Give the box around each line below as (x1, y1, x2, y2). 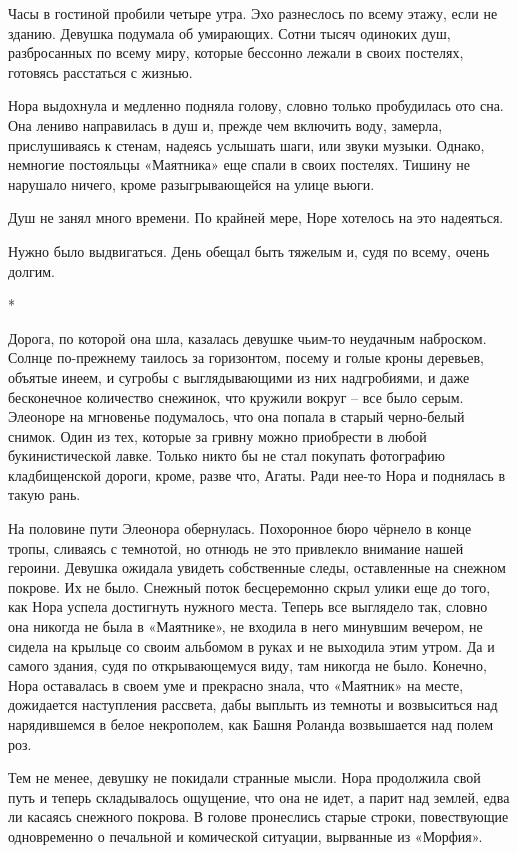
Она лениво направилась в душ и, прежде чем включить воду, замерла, (8, 114, 443, 135)
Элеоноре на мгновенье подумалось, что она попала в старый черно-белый (8, 406, 465, 427)
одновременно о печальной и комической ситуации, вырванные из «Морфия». (8, 825, 483, 846)
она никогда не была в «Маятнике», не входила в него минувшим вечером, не (8, 616, 483, 637)
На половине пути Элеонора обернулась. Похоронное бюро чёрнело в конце (8, 518, 472, 539)
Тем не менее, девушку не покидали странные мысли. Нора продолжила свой (8, 767, 481, 788)
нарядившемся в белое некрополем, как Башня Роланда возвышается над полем (8, 714, 493, 734)
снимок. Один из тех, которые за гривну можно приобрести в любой (8, 425, 427, 446)
